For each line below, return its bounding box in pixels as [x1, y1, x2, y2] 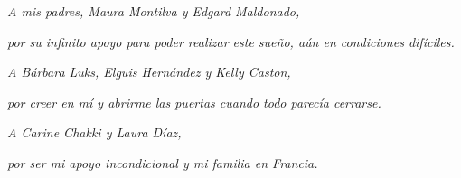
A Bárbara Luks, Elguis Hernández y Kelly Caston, [7, 62, 291, 81]
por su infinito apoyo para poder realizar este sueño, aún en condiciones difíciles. [7, 32, 455, 51]
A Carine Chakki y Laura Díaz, [7, 123, 182, 142]
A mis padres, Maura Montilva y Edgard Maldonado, [7, 2, 300, 20]
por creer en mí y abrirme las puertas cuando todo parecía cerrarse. [7, 92, 381, 111]
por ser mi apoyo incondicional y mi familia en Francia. [7, 153, 318, 172]
